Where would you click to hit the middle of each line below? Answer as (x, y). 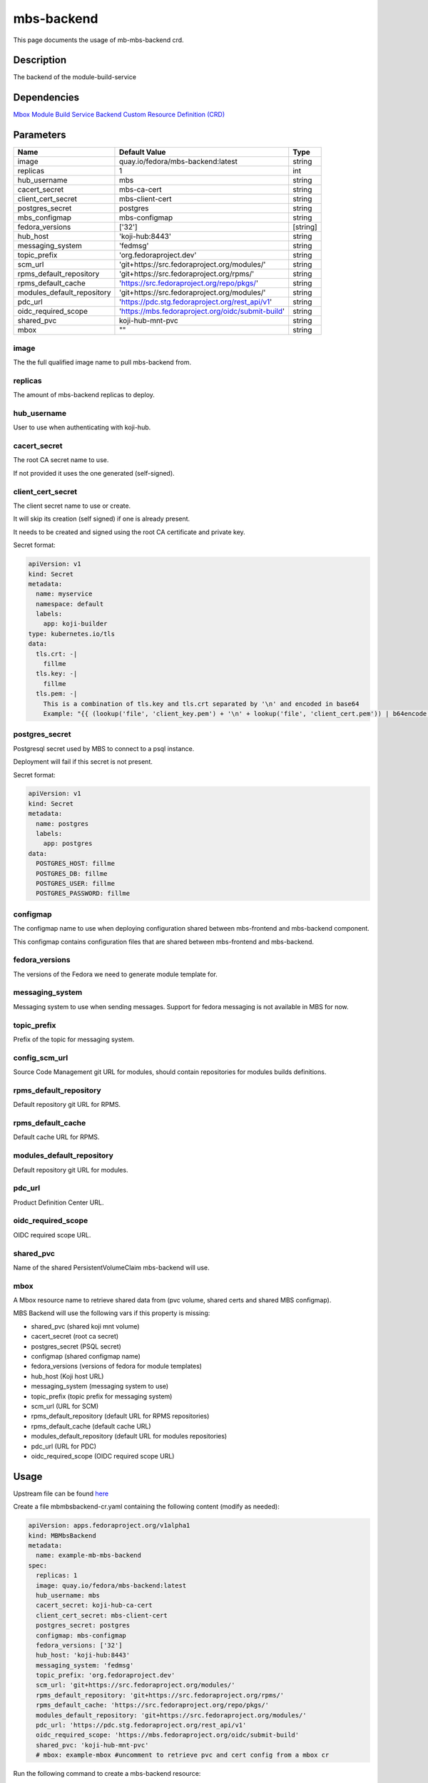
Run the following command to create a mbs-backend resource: (107, 1774)
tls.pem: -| (57, 694)
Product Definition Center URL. (58, 1202)
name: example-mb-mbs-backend (89, 1555)
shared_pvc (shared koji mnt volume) (85, 1326)
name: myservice (64, 594)
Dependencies (46, 97)
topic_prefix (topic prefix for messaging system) (102, 1396)
